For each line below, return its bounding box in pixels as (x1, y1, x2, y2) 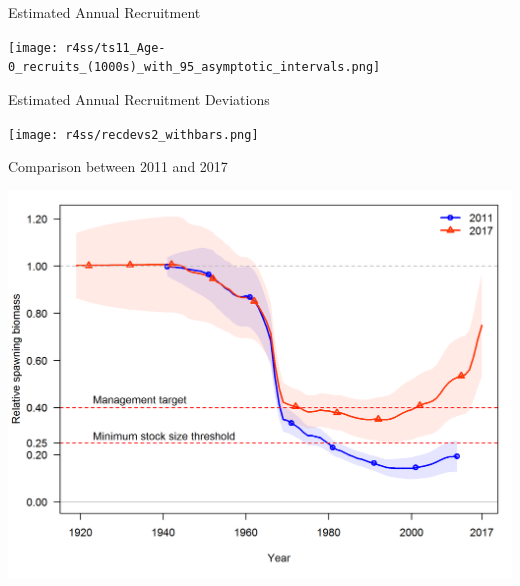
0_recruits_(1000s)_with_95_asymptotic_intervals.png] (8, 60, 381, 75)
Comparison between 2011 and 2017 (8, 156, 228, 177)
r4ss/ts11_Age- (65, 40, 166, 55)
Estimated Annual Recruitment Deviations (8, 88, 270, 109)
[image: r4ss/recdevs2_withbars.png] (8, 127, 259, 142)
